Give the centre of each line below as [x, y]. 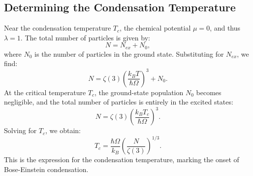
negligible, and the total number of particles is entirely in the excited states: [119, 102]
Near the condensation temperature [58, 28]
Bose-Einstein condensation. [46, 169]
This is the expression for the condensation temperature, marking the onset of [122, 159]
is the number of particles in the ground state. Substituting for [129, 53]
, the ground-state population [139, 92]
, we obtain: [63, 130]
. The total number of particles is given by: [85, 37]
